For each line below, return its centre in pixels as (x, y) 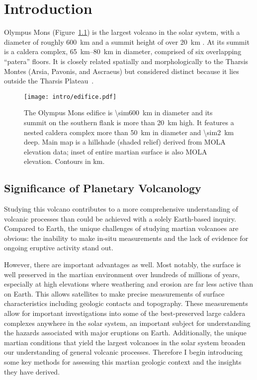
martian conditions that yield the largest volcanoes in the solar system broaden (125, 342)
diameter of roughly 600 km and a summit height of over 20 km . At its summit (127, 41)
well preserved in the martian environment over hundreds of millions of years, (122, 274)
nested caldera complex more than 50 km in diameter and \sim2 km (129, 132)
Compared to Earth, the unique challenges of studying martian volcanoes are (121, 228)
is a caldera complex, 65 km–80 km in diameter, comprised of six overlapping (123, 51)
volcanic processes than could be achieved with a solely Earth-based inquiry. (120, 218)
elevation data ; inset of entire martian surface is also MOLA (116, 151)
